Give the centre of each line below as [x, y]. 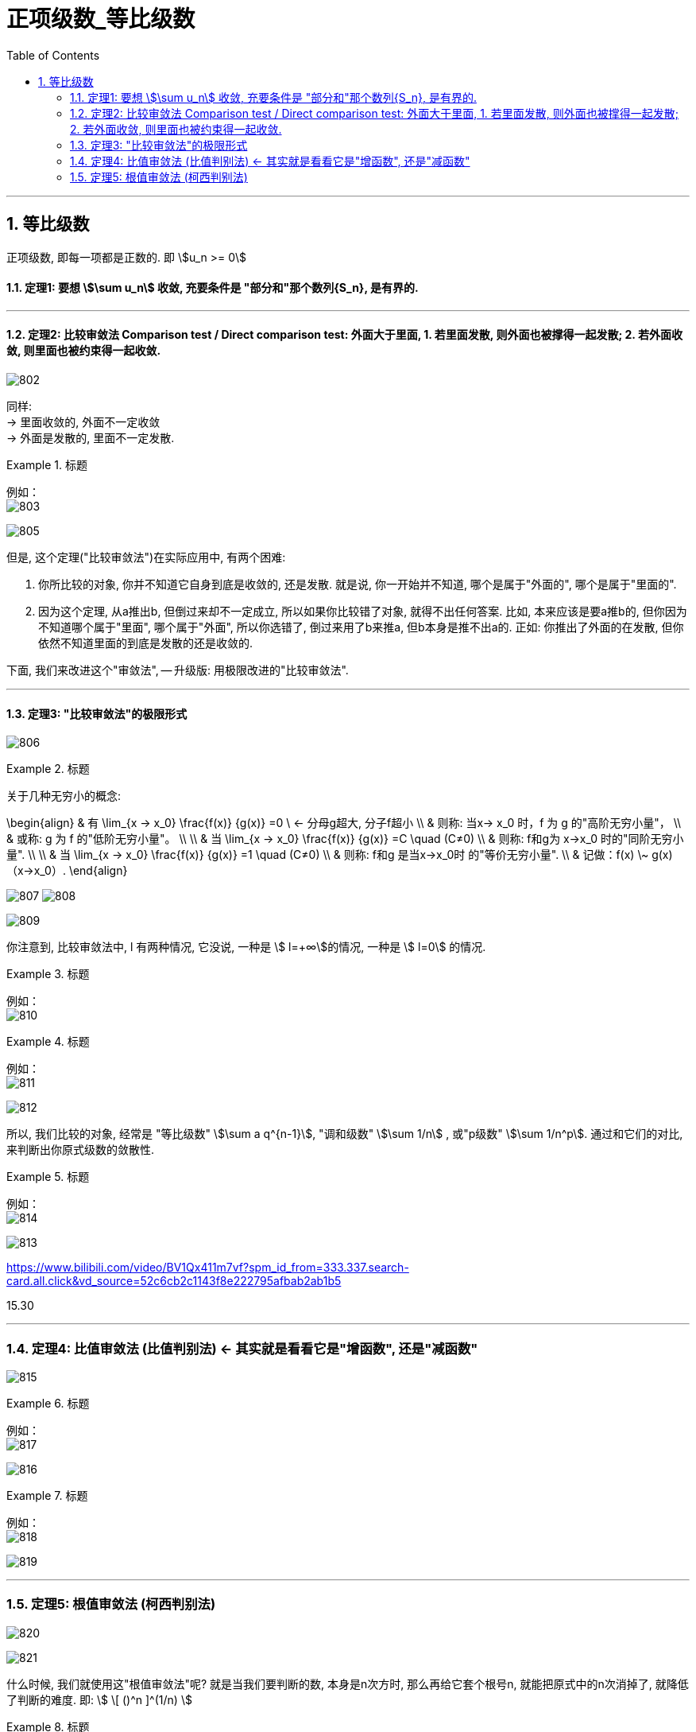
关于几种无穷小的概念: [64, 796]
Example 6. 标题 [48, 1403]
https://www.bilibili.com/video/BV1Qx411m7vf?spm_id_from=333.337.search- [208, 1268]
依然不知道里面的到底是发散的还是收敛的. [146, 643]
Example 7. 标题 [47, 1495]
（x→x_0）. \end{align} [67, 871]
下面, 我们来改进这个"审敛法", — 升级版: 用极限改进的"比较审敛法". [178, 670]
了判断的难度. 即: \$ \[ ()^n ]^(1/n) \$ [99, 1699]
